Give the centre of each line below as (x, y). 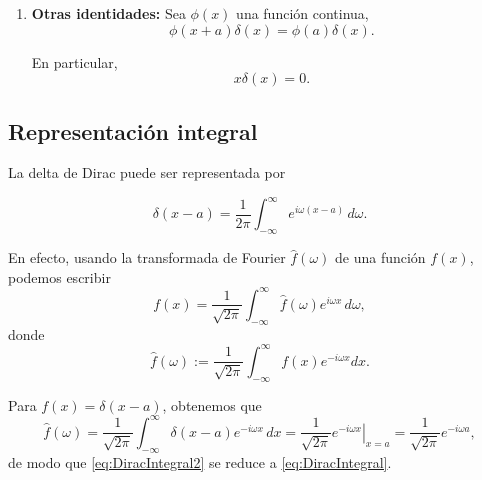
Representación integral (133, 130)
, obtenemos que (212, 404)
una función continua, (302, 13)
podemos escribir (59, 276)
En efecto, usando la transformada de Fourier (147, 257)
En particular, (74, 61)
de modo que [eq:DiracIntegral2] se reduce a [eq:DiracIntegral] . (200, 461)
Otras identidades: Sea (108, 13)
